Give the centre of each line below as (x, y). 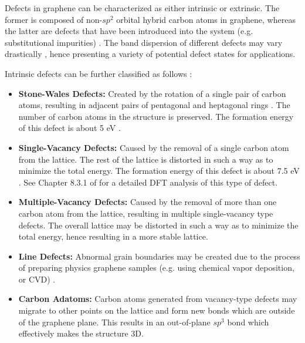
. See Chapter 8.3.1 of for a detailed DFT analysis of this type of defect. (148, 182)
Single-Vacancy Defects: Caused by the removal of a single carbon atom (154, 147)
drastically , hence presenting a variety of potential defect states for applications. (150, 54)
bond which (248, 322)
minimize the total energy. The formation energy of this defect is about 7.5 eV (159, 171)
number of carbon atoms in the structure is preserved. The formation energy (156, 116)
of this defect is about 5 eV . (70, 128)
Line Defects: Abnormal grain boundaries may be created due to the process (159, 256)
